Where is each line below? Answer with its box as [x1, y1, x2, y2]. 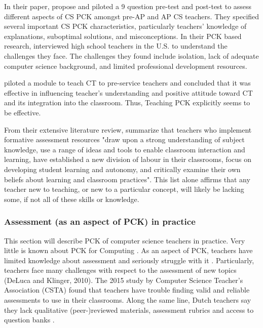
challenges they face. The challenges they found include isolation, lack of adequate [4, 50, 259, 61]
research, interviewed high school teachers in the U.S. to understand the [4, 40, 228, 51]
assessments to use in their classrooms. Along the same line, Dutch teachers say [4, 295, 251, 305]
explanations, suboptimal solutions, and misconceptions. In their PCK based [4, 30, 242, 41]
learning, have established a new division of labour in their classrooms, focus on [4, 154, 251, 165]
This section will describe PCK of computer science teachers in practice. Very [4, 235, 245, 245]
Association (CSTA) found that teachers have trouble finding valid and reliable [4, 284, 250, 295]
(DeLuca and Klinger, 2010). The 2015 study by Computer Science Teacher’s [4, 274, 243, 285]
